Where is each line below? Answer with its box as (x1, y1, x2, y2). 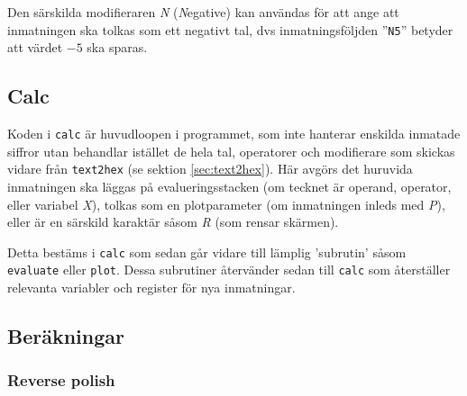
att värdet (7, 38, 63, 57)
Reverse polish (7, 369, 115, 391)
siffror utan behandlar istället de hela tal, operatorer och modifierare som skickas (7, 141, 455, 160)
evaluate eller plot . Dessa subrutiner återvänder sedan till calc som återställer (7, 260, 451, 279)
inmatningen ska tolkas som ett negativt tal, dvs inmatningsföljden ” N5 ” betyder (7, 20, 453, 39)
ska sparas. (87, 38, 148, 57)
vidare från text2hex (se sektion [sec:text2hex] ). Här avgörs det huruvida (7, 159, 413, 178)
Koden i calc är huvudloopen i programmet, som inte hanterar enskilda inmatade (7, 124, 461, 143)
